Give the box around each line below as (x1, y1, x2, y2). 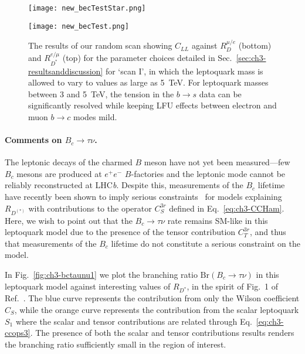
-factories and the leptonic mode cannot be (131, 167, 286, 179)
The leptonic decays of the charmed (5, 156, 133, 168)
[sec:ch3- (236, 51, 266, 63)
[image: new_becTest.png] (28, 22, 129, 30)
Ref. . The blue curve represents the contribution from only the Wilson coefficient (5, 292, 300, 304)
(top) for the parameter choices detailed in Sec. (62, 51, 232, 63)
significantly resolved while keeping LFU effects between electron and (28, 99, 277, 111)
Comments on (5, 134, 62, 146)
